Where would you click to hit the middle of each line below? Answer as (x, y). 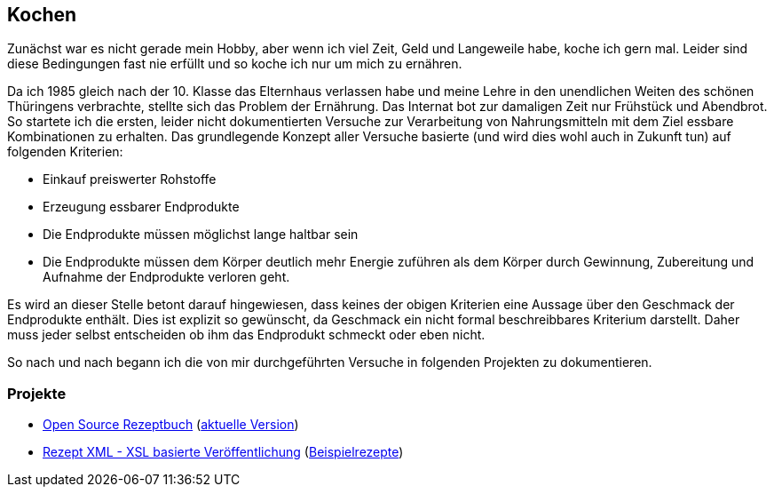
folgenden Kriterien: (65, 152)
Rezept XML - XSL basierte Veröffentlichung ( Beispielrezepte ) (223, 452)
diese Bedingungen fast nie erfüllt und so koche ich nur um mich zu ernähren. (235, 64)
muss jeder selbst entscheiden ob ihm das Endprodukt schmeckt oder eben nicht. (246, 335)
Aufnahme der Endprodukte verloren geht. (166, 277)
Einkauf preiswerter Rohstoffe (130, 179)
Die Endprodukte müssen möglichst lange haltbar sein (201, 235)
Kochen (42, 15)
